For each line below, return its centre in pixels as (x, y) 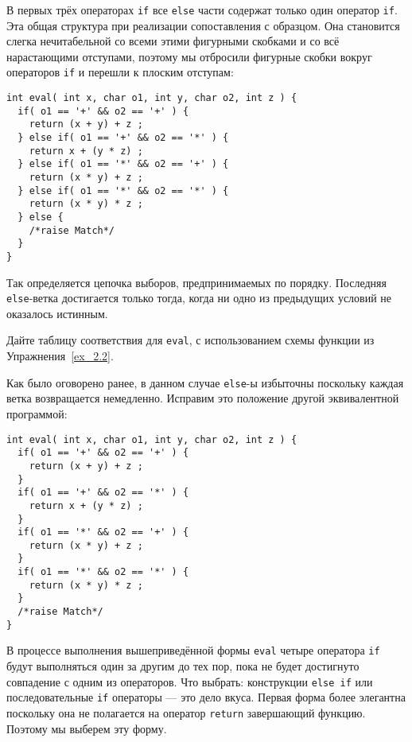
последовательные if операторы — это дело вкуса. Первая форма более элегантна (206, 697)
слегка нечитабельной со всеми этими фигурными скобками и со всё (173, 41)
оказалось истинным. (57, 313)
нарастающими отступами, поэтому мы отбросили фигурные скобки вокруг (189, 56)
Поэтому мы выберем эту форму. (87, 728)
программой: (37, 413)
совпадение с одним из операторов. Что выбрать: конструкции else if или (190, 681)
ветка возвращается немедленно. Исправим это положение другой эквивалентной (203, 398)
